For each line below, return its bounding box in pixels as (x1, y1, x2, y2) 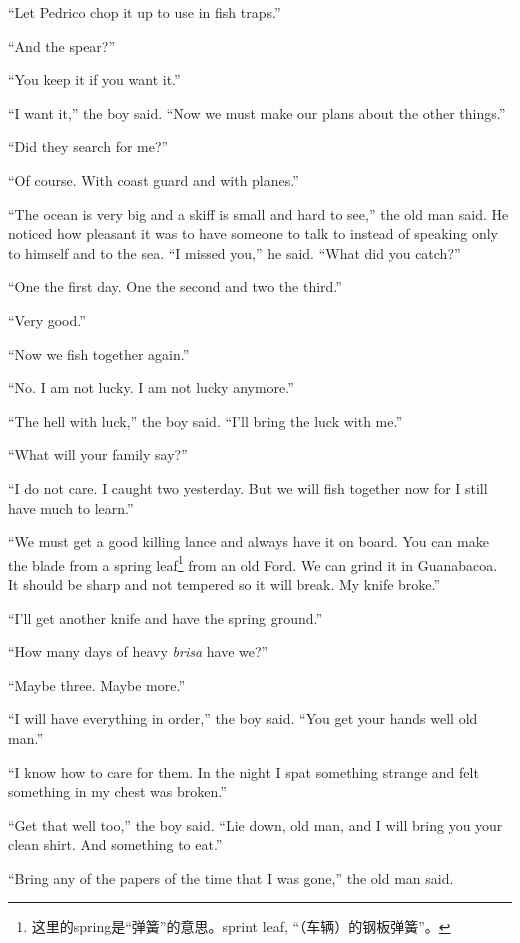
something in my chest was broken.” (8, 781, 227, 802)
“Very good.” (8, 309, 86, 330)
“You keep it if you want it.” (8, 69, 181, 90)
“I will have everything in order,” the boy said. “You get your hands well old (8, 708, 478, 729)
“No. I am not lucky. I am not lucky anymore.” (8, 377, 294, 398)
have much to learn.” (8, 497, 134, 518)
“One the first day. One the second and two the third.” (8, 276, 342, 297)
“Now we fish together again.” (8, 343, 190, 364)
